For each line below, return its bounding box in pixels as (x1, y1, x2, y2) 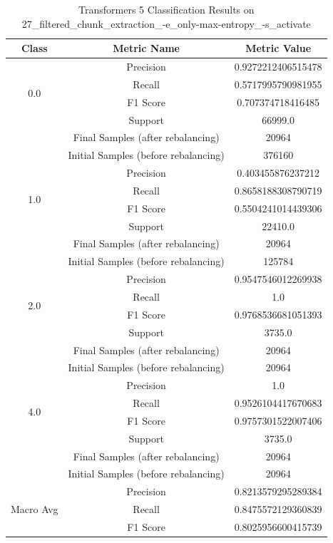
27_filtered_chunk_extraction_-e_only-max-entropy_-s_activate (21, 16, 311, 31)
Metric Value (245, 41, 312, 56)
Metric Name (113, 41, 180, 56)
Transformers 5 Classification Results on (78, 2, 255, 16)
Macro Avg (11, 502, 58, 517)
